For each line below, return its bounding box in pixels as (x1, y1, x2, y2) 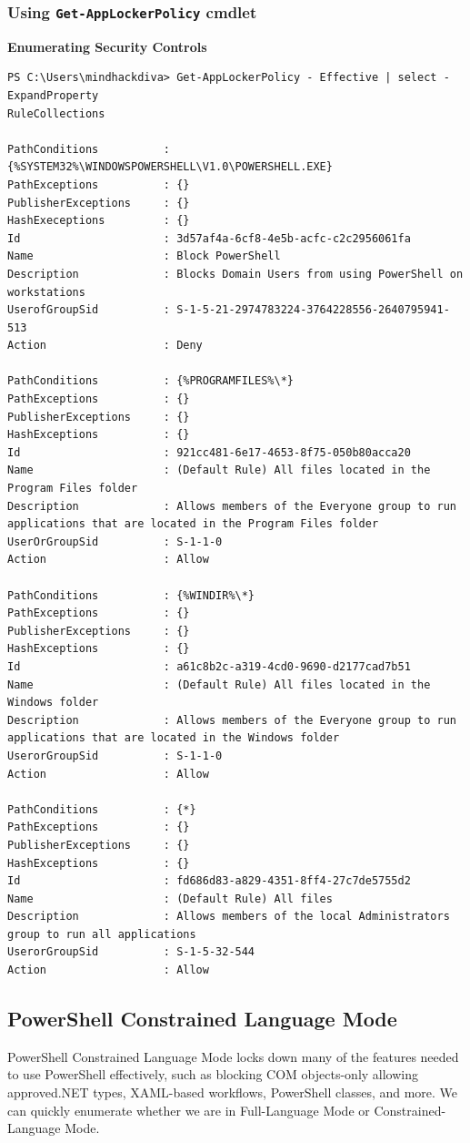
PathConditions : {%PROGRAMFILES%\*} (7, 374, 294, 388)
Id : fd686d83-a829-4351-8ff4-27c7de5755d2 (7, 874, 411, 888)
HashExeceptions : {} (7, 214, 190, 228)
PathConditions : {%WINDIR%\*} (7, 588, 255, 602)
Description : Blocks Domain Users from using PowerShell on (7, 267, 464, 281)
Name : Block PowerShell (7, 250, 281, 263)
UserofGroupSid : (7, 303, 170, 317)
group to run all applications (7, 927, 196, 941)
